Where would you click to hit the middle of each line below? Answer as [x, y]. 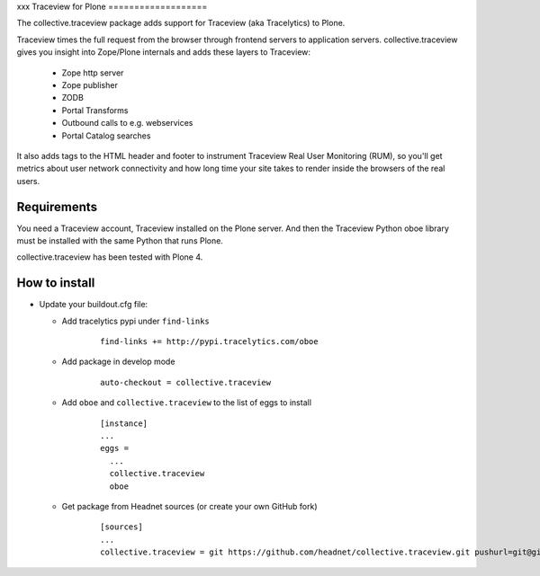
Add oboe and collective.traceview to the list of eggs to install [187, 403]
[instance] [124, 423]
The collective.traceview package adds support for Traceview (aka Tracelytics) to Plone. [181, 23]
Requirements [57, 207]
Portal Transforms [95, 110]
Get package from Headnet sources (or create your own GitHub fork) [190, 506]
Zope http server [93, 73]
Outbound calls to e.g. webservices [127, 123]
